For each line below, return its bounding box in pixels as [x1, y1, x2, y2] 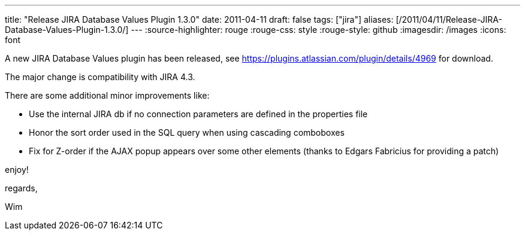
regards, [5, 183, 38, 193]
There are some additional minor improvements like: [5, 90, 210, 100]
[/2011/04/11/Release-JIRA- [396, 14, 502, 25]
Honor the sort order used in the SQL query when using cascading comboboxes [29, 127, 345, 138]
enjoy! [5, 164, 29, 175]
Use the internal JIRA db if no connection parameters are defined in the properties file [29, 109, 368, 119]
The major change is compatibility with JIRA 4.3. [5, 72, 195, 82]
